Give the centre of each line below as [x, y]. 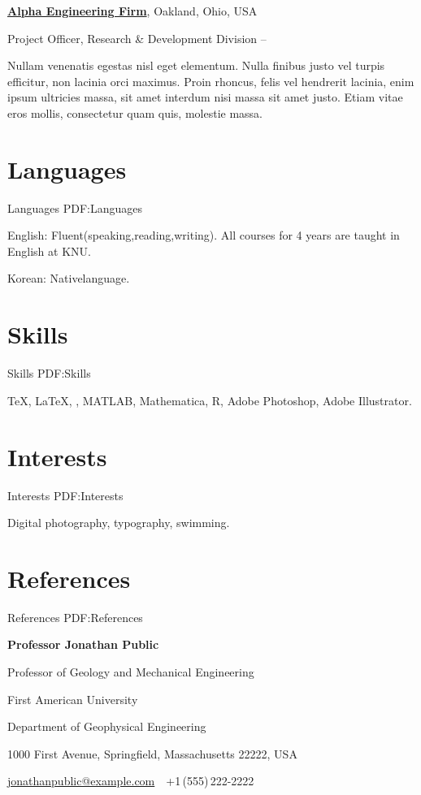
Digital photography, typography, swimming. [119, 523]
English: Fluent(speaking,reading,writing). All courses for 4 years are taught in [204, 235]
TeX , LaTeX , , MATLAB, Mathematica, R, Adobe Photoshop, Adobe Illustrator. [210, 400]
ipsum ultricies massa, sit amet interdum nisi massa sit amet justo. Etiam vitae [205, 97]
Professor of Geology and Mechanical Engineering [131, 672]
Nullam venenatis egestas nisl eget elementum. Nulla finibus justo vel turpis [196, 65]
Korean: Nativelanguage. [69, 278]
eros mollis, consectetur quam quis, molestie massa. [135, 112]
